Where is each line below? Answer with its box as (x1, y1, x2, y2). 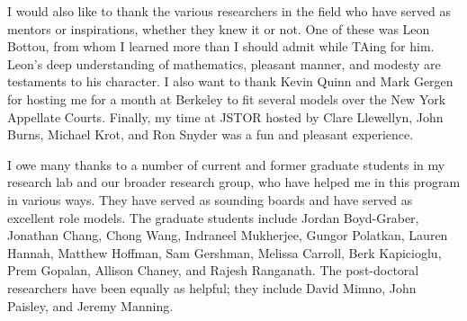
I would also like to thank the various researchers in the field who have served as (7, 2, 451, 20)
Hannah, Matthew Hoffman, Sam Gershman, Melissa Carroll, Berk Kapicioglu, (7, 243, 442, 262)
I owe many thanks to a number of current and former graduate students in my (7, 155, 445, 174)
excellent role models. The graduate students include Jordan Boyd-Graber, (7, 208, 419, 227)
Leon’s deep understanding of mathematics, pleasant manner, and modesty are (7, 54, 441, 73)
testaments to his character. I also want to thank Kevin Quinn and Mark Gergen (7, 72, 454, 91)
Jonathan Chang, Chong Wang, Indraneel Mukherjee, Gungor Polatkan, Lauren (7, 226, 448, 245)
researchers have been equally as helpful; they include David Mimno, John (7, 278, 417, 297)
